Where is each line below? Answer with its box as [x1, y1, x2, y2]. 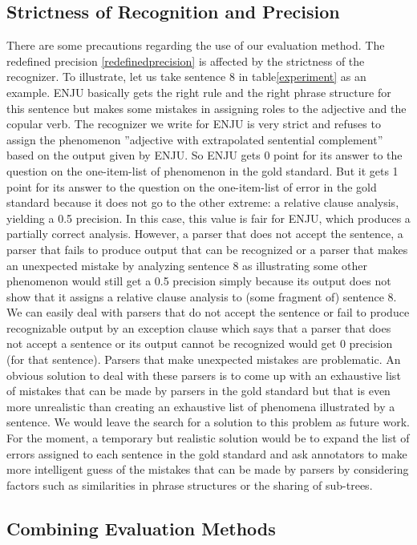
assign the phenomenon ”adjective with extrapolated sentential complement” [6, 131, 383, 147]
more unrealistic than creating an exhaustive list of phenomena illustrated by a [6, 398, 395, 414]
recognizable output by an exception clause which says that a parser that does [6, 319, 391, 336]
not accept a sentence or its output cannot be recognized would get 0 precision [6, 335, 393, 352]
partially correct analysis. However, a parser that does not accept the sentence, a [6, 225, 403, 242]
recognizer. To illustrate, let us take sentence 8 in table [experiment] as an [6, 68, 366, 85]
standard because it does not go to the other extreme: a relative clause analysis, [6, 194, 399, 211]
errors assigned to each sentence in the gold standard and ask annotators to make [6, 445, 407, 462]
